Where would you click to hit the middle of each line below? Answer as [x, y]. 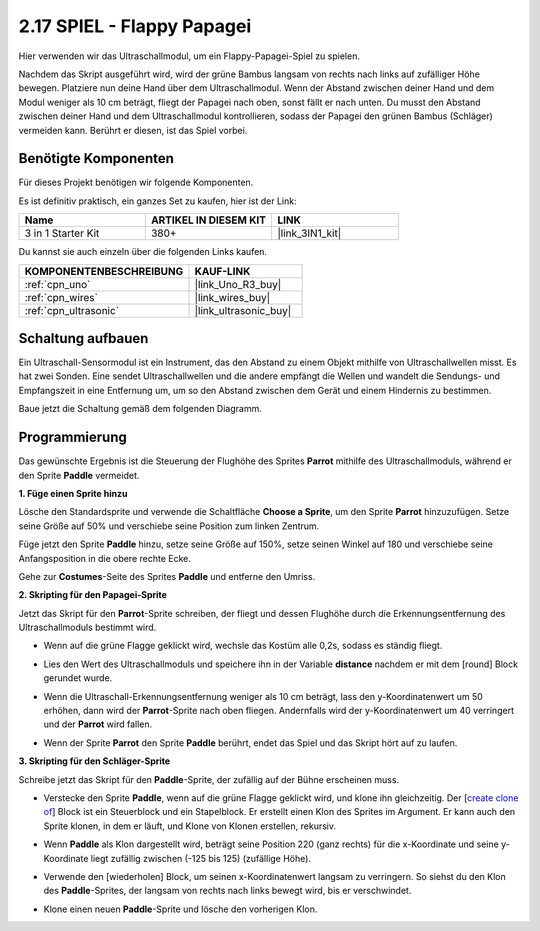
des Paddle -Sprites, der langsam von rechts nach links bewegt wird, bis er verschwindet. [227, 891]
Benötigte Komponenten [96, 158]
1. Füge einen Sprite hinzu [73, 493]
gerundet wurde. [78, 678]
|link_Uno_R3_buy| [238, 284]
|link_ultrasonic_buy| [243, 310]
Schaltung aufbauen [83, 338]
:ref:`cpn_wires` [61, 297]
